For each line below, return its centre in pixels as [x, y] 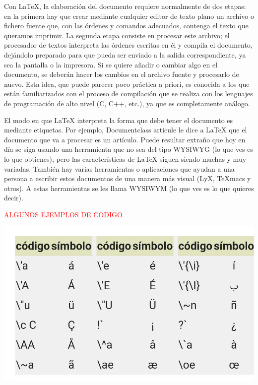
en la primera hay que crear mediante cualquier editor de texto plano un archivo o [129, 16]
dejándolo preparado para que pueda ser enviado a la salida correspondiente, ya [125, 54]
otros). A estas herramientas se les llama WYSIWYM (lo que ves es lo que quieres [129, 188]
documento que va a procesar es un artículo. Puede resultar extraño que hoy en [125, 139]
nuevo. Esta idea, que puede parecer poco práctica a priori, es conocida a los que [127, 84]
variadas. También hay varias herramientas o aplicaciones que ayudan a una [119, 168]
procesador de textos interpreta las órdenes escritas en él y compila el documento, [128, 45]
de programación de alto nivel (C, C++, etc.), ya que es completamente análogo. [127, 103]
